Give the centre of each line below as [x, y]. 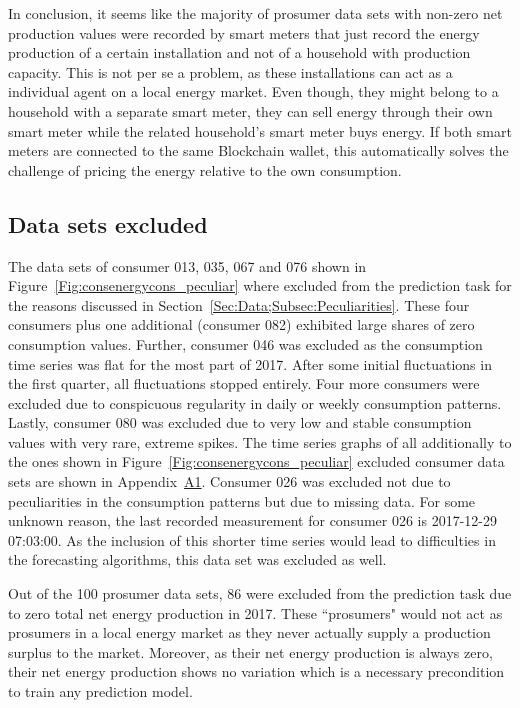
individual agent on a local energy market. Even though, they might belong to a [253, 91]
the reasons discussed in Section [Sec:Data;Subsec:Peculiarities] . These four [239, 304]
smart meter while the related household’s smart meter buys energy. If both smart [260, 130]
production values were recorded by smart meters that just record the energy [244, 32]
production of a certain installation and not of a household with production [239, 52]
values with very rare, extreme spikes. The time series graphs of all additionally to [260, 441]
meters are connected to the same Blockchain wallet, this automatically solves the [258, 150]
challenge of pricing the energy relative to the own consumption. [205, 169]
